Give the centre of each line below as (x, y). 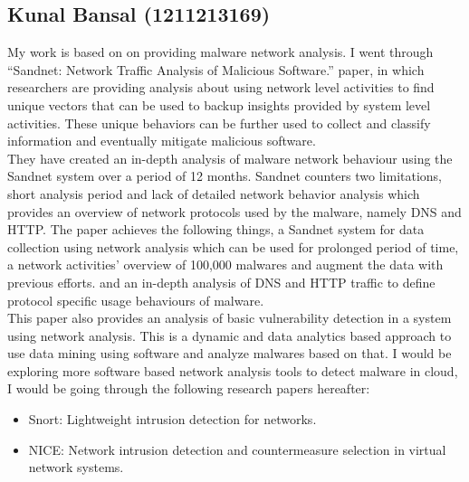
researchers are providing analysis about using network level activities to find (221, 87)
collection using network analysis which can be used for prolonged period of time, (233, 246)
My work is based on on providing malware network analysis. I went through (220, 52)
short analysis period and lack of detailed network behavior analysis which (214, 193)
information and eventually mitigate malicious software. (162, 141)
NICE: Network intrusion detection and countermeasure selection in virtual (237, 449)
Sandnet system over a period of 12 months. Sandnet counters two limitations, (225, 176)
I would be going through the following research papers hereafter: (189, 388)
